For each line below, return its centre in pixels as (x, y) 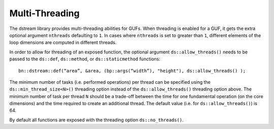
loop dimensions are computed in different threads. (63, 43)
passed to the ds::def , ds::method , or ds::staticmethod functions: (85, 59)
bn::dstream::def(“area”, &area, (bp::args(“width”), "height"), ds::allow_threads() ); (132, 71)
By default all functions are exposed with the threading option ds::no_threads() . (96, 120)
